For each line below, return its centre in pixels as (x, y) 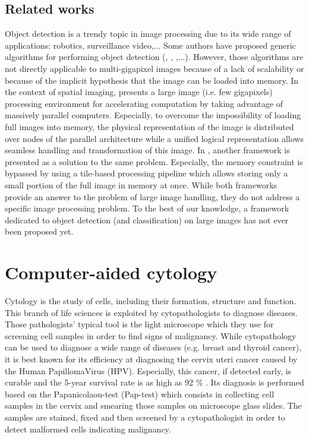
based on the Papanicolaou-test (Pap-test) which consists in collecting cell (140, 394)
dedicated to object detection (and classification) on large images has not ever (147, 219)
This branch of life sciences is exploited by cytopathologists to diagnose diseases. (151, 312)
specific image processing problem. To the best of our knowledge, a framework (147, 208)
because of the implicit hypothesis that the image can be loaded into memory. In (152, 80)
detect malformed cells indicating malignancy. (88, 429)
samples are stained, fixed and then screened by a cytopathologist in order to (145, 417)
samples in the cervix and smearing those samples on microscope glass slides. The (153, 405)
